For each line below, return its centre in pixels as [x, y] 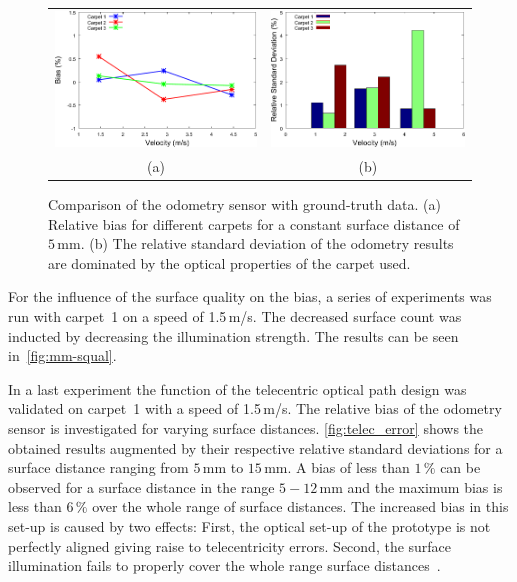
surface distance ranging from [98, 467]
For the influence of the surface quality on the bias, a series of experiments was [250, 296]
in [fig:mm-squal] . [62, 355]
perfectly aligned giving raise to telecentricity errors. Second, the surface [230, 545]
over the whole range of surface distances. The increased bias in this [300, 506]
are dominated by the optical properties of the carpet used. [229, 262]
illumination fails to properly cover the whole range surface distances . [224, 565]
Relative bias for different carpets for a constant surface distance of [254, 223]
